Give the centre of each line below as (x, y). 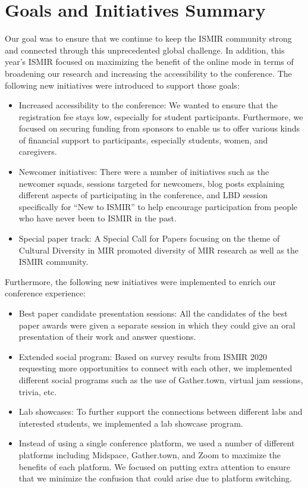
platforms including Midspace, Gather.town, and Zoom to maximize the (150, 454)
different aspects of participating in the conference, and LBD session (143, 195)
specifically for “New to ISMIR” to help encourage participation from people (158, 206)
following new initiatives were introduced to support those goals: (122, 85)
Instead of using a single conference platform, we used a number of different (157, 443)
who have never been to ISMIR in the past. (98, 218)
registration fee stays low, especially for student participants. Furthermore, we (161, 116)
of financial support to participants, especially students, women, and (143, 140)
